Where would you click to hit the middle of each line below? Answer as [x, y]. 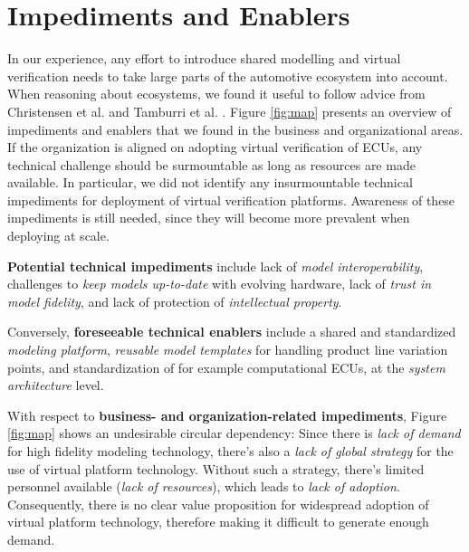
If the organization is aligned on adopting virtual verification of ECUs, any [215, 147]
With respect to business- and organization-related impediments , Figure [227, 415]
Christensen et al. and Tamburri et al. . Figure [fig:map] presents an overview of [230, 111]
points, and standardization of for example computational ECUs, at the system [226, 367]
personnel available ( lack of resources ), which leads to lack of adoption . [204, 486]
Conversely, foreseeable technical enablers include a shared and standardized [232, 332]
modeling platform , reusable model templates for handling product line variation [228, 350]
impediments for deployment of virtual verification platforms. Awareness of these [231, 200]
